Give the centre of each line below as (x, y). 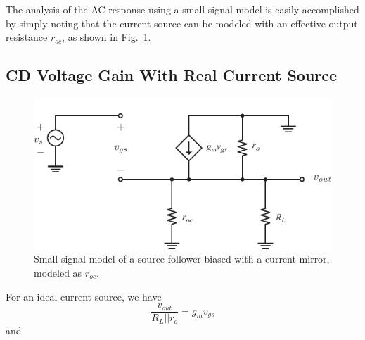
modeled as (58, 273)
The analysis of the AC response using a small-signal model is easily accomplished (182, 9)
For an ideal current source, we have (84, 296)
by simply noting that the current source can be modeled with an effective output (182, 23)
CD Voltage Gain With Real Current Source (172, 75)
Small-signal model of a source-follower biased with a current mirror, (182, 259)
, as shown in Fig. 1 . (107, 37)
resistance (27, 37)
